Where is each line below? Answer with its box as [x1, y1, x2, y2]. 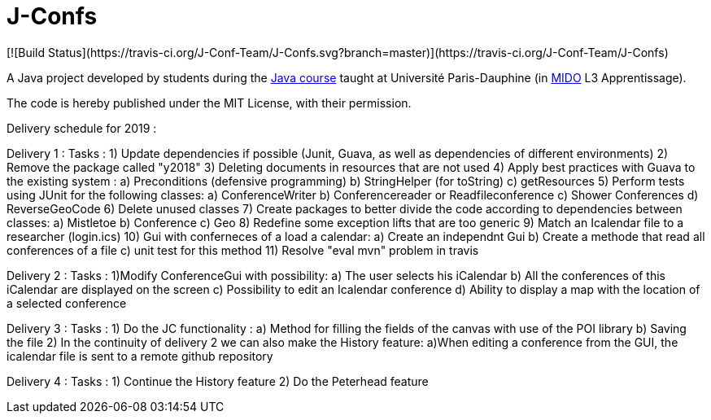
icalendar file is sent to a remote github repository [7, 348, 273, 363]
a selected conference [7, 295, 127, 310]
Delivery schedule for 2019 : [7, 120, 157, 135]
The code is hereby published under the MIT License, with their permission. [7, 95, 412, 110]
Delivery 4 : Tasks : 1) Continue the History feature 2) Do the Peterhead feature [7, 374, 429, 388]
